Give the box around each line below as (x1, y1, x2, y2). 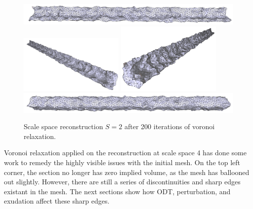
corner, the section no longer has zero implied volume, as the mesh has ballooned (4, 167, 250, 177)
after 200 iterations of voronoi (125, 121, 215, 132)
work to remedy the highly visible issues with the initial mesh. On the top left (4, 157, 241, 167)
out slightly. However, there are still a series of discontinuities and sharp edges (4, 176, 241, 187)
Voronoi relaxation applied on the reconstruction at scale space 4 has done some (4, 147, 247, 158)
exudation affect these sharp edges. (4, 196, 110, 206)
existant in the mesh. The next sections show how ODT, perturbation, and (4, 186, 231, 196)
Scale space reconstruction (24, 121, 103, 132)
